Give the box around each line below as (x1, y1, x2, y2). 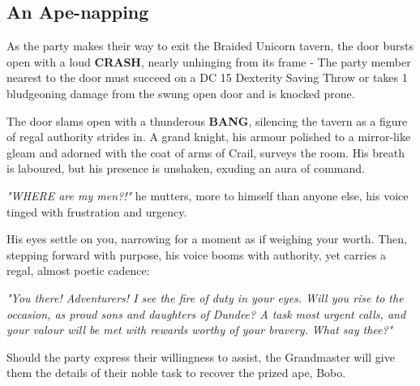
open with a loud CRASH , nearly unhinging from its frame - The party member (6, 53, 411, 70)
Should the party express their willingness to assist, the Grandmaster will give (6, 348, 395, 365)
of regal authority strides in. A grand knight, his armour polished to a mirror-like (6, 128, 411, 145)
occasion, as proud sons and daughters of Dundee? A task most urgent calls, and (6, 305, 406, 322)
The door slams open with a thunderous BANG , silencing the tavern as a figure (6, 112, 408, 129)
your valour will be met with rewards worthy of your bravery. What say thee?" (6, 321, 393, 338)
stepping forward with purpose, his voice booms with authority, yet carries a (6, 246, 387, 263)
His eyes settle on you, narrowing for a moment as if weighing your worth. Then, (6, 230, 407, 247)
